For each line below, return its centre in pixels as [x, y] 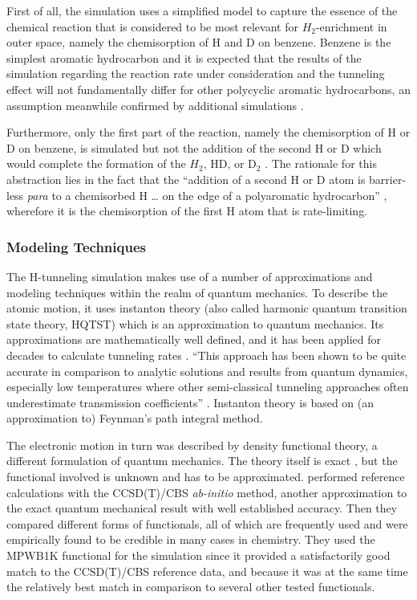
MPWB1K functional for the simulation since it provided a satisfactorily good [198, 555]
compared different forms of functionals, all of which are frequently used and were [207, 523]
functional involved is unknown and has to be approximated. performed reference [206, 477]
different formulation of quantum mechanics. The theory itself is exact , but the [202, 461]
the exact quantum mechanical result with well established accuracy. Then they [202, 508]
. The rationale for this [321, 163]
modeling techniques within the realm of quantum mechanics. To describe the [197, 292]
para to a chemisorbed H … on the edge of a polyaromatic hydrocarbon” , [207, 195]
